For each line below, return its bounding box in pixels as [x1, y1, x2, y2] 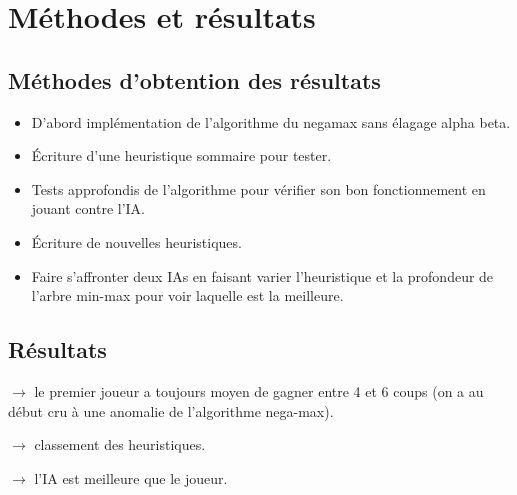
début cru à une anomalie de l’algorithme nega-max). [8, 400, 334, 421]
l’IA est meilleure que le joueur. [34, 467, 228, 488]
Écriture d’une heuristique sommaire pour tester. [31, 145, 332, 166]
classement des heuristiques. [34, 434, 206, 455]
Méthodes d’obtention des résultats [8, 64, 381, 95]
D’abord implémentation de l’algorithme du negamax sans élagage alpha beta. [31, 111, 511, 132]
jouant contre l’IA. [31, 198, 146, 219]
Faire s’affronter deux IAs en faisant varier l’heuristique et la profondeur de [31, 265, 494, 286]
